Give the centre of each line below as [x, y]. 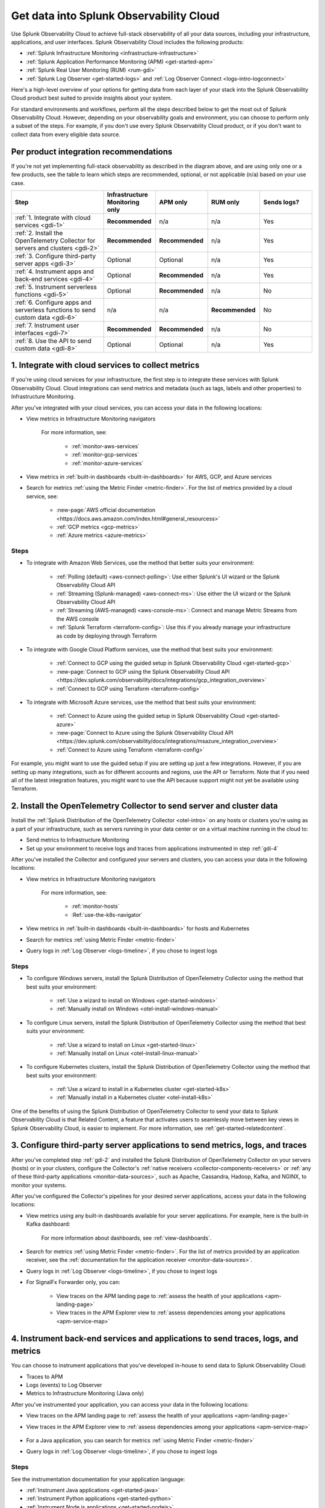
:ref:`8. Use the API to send [53, 341]
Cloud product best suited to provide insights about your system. [92, 98]
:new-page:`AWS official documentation [106, 510]
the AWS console [78, 619]
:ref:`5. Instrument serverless [56, 287]
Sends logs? [281, 202]
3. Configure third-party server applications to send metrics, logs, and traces [159, 1145]
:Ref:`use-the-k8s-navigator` [107, 914]
